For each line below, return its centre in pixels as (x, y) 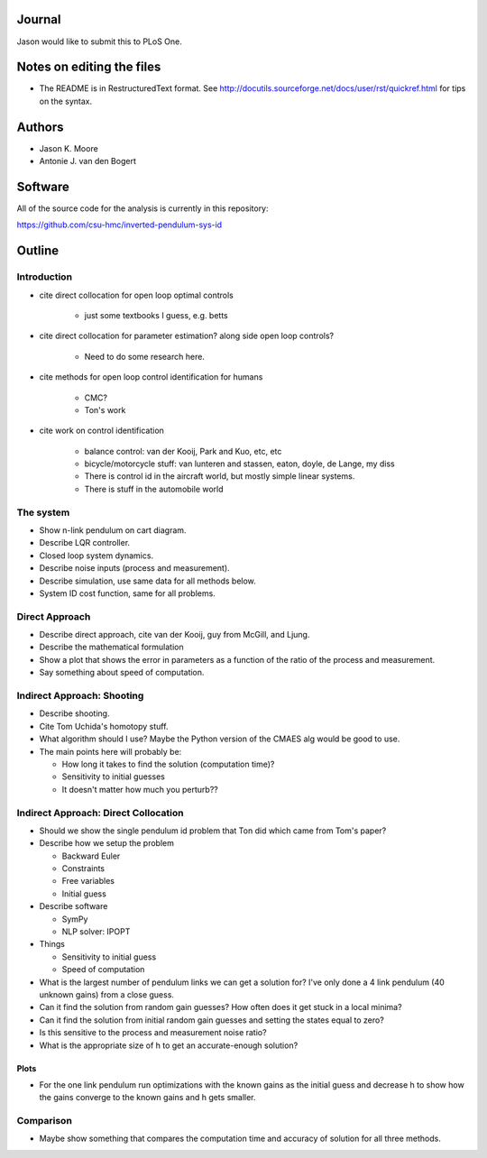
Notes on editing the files (89, 67)
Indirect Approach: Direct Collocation (100, 813)
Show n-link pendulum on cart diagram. (113, 530)
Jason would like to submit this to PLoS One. (99, 41)
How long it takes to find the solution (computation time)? (168, 764)
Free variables (88, 881)
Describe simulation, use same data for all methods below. (147, 581)
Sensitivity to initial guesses (114, 777)
